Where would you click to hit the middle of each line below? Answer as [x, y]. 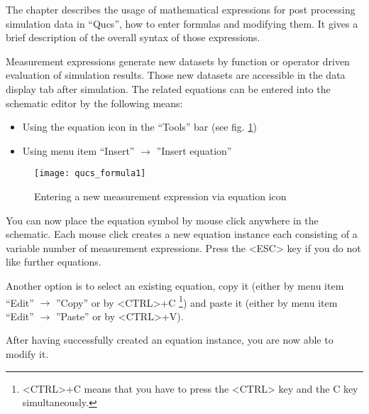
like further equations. [54, 262]
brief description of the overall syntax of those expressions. [133, 37]
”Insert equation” [194, 150]
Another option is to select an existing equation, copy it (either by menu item [175, 285]
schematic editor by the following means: [94, 103]
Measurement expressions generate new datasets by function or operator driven [178, 61]
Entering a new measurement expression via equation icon [160, 196]
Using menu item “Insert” [78, 150]
